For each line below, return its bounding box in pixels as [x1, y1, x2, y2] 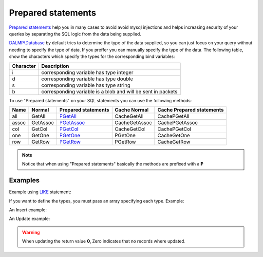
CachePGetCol [157, 126, 191, 132]
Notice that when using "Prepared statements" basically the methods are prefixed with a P [22, 161, 204, 167]
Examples [9, 176, 40, 184]
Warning [22, 229, 40, 235]
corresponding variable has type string [41, 82, 131, 89]
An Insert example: [9, 207, 47, 213]
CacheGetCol [114, 126, 146, 132]
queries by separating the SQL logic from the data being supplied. [9, 31, 141, 37]
